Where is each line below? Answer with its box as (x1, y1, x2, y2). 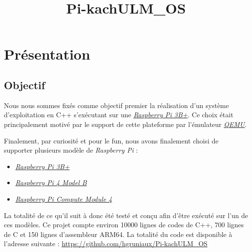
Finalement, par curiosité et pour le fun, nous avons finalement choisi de (4, 135, 219, 145)
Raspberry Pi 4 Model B (15, 177, 87, 188)
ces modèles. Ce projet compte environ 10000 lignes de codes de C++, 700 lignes (4, 220, 244, 230)
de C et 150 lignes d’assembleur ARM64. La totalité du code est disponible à (4, 229, 232, 239)
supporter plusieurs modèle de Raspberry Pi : (4, 145, 138, 155)
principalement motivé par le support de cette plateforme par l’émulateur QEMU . (4, 119, 247, 129)
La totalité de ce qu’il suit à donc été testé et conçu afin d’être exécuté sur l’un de (4, 210, 248, 220)
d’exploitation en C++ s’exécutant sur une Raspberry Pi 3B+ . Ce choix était (4, 110, 234, 120)
